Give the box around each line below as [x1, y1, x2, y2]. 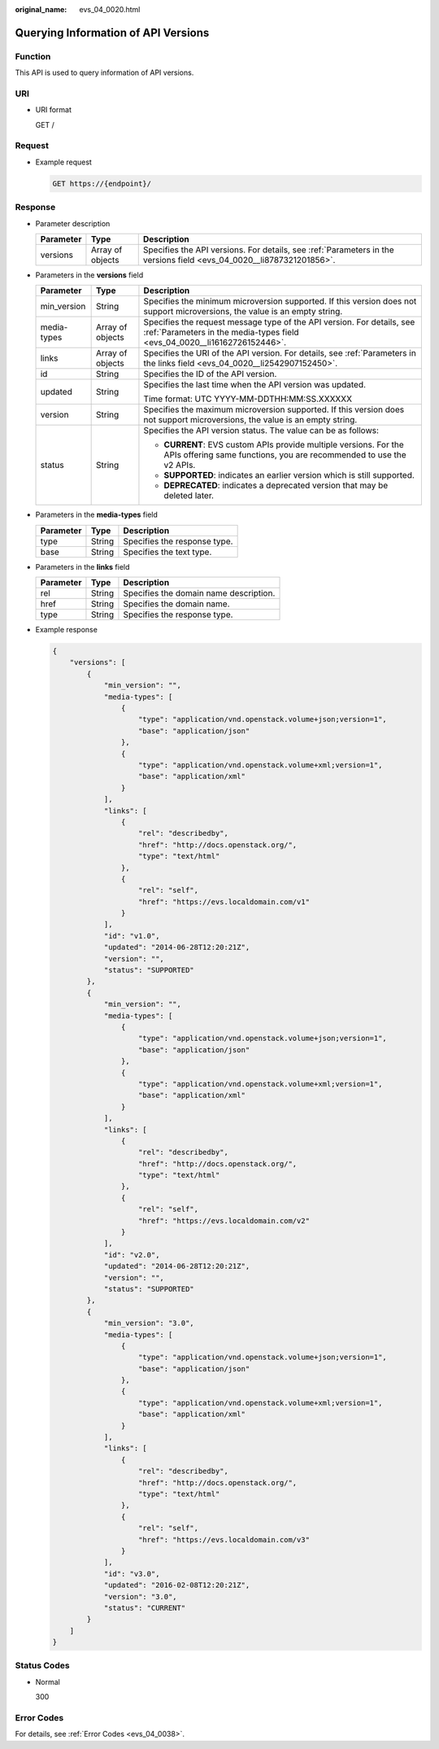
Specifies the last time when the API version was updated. [143, 379, 366, 391]
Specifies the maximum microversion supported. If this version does [143, 404, 405, 415]
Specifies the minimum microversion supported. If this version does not [143, 295, 417, 307]
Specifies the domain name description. [123, 588, 276, 599]
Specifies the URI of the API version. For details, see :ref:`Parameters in [143, 348, 416, 359]
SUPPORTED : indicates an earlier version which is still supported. [163, 470, 415, 481]
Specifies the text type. [123, 546, 212, 557]
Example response [35, 625, 98, 635]
